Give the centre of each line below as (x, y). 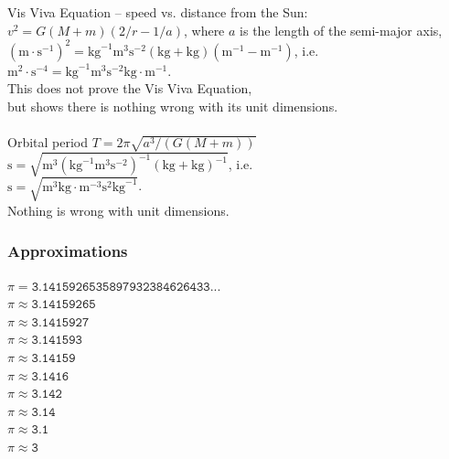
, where (204, 30)
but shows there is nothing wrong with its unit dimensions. (173, 106)
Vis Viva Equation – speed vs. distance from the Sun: (158, 12)
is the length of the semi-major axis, (341, 30)
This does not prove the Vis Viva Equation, (130, 88)
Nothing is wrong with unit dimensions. (118, 210)
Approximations (68, 251)
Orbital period (48, 142)
